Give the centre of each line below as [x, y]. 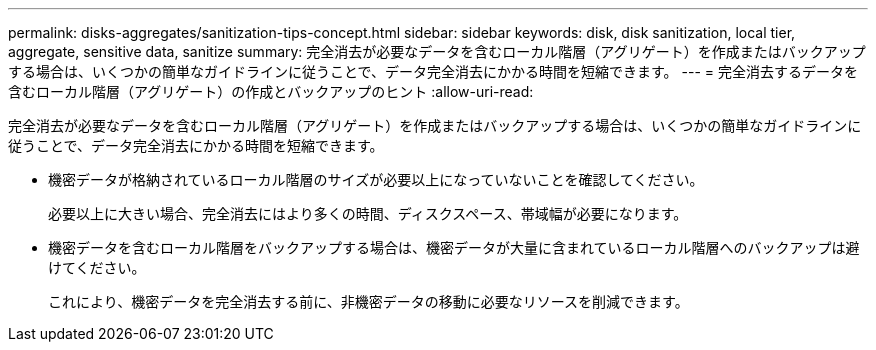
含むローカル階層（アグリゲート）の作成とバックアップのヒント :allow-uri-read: [271, 91]
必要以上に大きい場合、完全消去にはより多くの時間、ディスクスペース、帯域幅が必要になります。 [368, 213]
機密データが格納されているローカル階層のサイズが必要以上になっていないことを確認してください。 [376, 179]
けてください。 [97, 267]
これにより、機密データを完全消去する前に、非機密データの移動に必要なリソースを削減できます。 [368, 301]
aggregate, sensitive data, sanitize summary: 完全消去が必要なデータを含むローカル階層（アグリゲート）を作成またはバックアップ [437, 51]
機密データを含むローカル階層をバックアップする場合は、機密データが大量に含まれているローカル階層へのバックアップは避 [454, 247]
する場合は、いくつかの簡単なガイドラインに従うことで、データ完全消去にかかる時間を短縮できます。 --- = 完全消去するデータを [433, 71]
